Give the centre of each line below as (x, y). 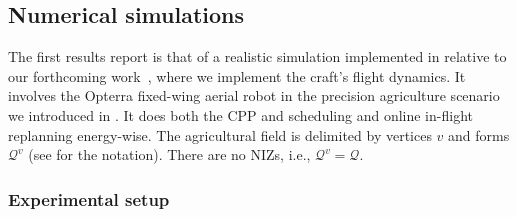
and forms (479, 134)
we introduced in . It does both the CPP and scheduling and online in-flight (240, 114)
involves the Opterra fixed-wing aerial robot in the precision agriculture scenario (254, 95)
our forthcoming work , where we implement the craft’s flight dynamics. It (237, 75)
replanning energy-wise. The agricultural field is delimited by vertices (220, 134)
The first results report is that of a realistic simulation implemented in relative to (257, 56)
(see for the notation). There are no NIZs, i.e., (169, 154)
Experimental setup (89, 198)
